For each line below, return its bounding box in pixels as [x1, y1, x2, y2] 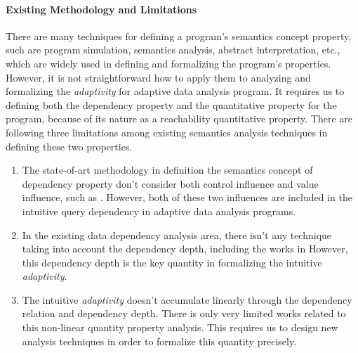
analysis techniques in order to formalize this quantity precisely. [22, 333, 297, 348]
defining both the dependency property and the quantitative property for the [6, 97, 337, 112]
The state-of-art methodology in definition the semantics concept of [22, 162, 313, 177]
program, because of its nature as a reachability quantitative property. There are [6, 111, 353, 126]
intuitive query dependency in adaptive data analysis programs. [22, 203, 296, 218]
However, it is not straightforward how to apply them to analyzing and [6, 70, 311, 84]
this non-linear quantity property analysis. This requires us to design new [22, 320, 338, 335]
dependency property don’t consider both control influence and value [22, 176, 319, 191]
